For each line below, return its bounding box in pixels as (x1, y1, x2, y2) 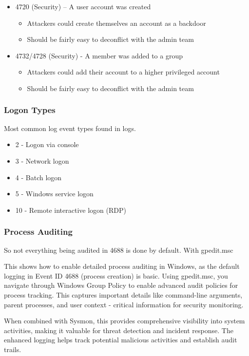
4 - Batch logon (15, 172, 62, 182)
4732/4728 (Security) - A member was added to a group (15, 50, 183, 60)
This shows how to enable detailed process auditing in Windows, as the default (4, 261, 240, 271)
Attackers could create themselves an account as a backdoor (27, 18, 206, 28)
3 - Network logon (15, 155, 69, 166)
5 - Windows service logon (15, 188, 94, 199)
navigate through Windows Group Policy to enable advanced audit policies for (4, 280, 238, 290)
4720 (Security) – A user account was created (15, 1, 151, 11)
